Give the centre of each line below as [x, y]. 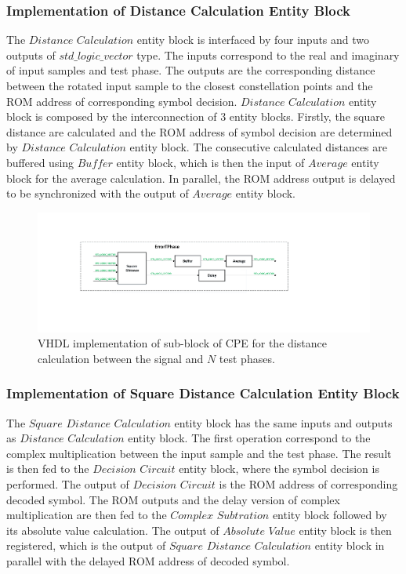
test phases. [247, 358]
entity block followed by [330, 515]
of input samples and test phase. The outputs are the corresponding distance [191, 70]
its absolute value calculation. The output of [113, 530]
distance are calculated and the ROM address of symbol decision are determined [199, 131]
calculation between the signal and [121, 358]
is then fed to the [48, 469]
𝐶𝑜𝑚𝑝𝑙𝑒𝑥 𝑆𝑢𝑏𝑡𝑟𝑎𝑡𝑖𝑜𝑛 [220, 516]
